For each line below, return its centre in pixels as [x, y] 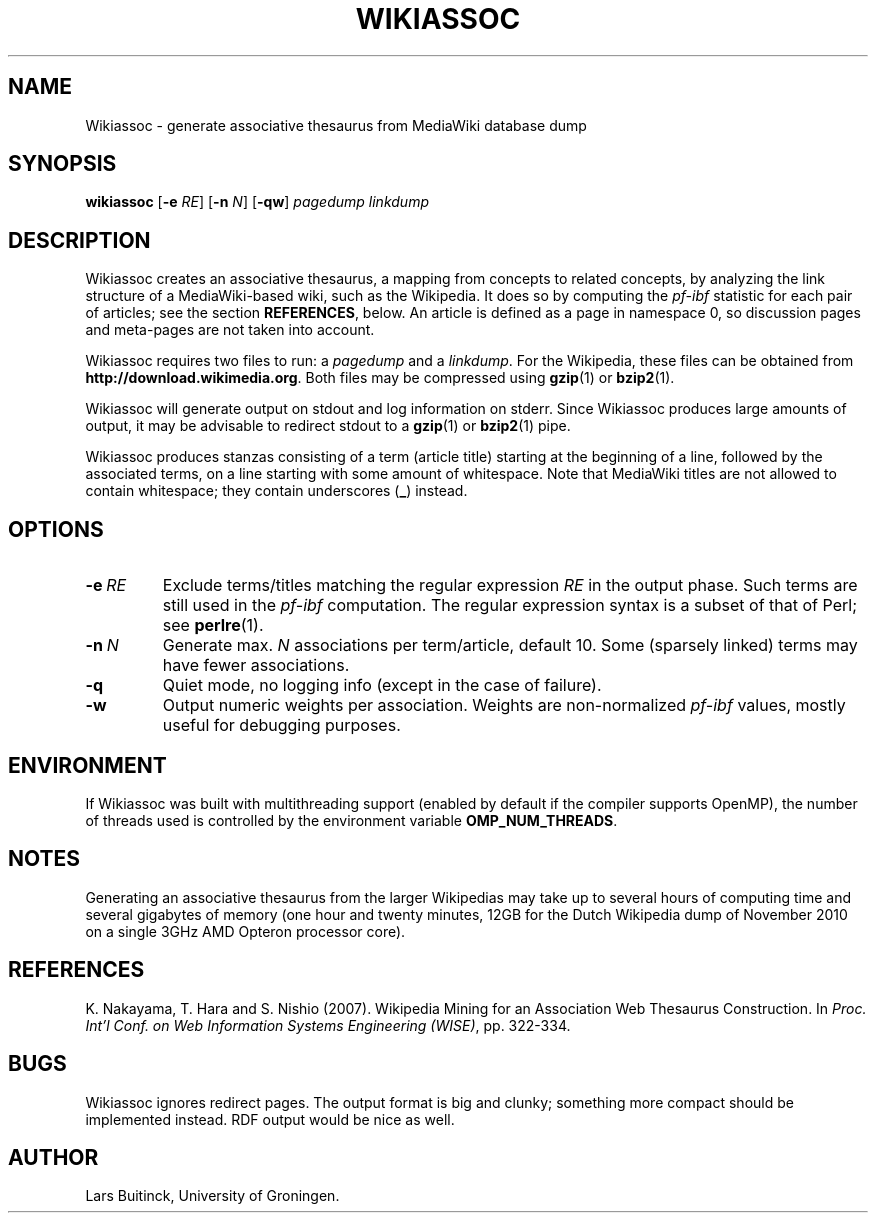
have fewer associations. [256, 665]
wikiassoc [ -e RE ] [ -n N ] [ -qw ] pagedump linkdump [257, 202]
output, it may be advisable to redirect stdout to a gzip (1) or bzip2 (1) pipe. [328, 426]
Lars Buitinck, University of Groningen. [212, 1196]
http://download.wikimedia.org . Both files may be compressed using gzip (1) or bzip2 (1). [380, 378]
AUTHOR [53, 1157]
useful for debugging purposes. [281, 725]
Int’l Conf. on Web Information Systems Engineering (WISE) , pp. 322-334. [328, 1025]
